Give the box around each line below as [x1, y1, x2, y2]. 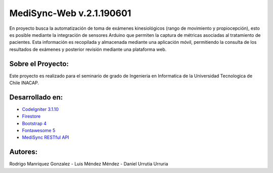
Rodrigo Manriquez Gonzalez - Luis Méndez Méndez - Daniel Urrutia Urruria [9, 161, 168, 167]
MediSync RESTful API [22, 134, 69, 141]
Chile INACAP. [9, 80, 39, 86]
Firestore [22, 113, 41, 120]
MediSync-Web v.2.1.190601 [9, 8, 131, 19]
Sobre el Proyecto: [9, 60, 69, 68]
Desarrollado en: [9, 93, 63, 101]
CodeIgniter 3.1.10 [22, 106, 59, 112]
